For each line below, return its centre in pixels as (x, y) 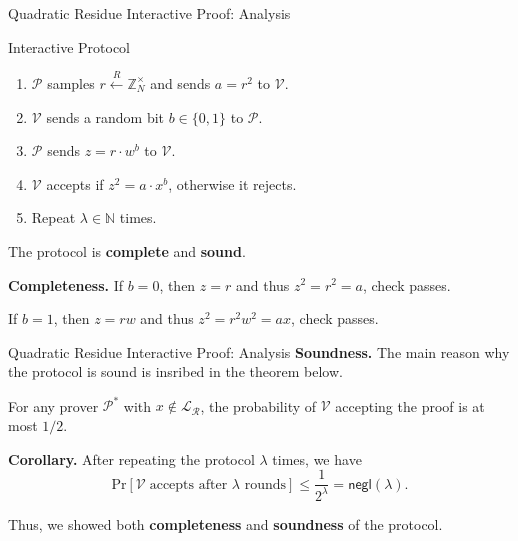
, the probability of (258, 405)
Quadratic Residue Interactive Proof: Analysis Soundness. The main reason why (259, 351)
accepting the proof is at (410, 405)
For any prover (53, 405)
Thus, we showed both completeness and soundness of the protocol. (225, 523)
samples (71, 82)
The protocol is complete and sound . (127, 250)
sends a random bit (105, 116)
